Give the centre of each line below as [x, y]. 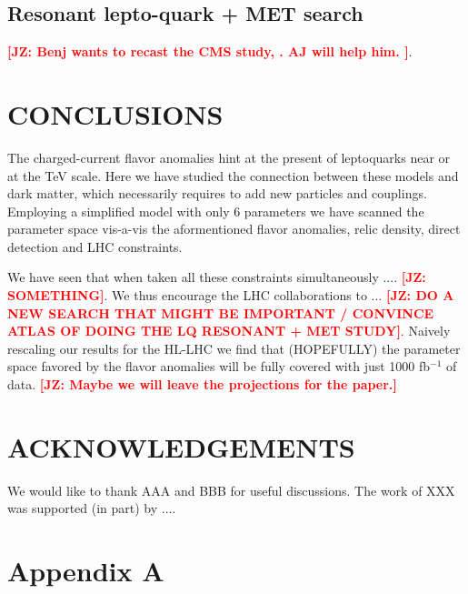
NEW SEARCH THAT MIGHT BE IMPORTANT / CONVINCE [221, 312]
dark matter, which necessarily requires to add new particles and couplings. [217, 193]
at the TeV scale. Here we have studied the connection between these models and [233, 175]
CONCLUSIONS [115, 113]
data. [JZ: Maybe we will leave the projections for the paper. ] [202, 384]
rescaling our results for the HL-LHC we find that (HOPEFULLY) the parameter [234, 348]
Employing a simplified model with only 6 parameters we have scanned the [216, 211]
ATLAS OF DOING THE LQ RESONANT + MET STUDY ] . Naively [229, 331]
